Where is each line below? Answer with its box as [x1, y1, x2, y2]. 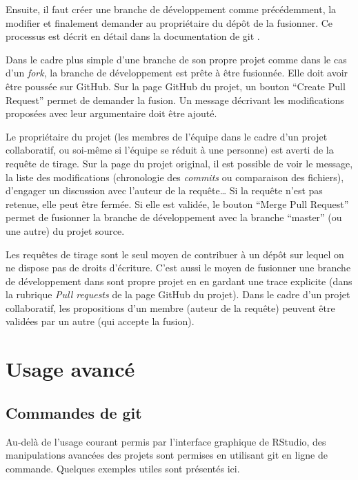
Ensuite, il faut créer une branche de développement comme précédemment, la [6, 2, 337, 16]
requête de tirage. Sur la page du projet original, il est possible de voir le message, [6, 156, 353, 170]
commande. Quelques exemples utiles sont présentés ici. [6, 461, 240, 475]
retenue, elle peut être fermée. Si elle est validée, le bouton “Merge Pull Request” [6, 196, 349, 211]
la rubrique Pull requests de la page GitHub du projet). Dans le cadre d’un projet [6, 287, 350, 302]
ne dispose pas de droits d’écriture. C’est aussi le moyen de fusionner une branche [6, 260, 351, 275]
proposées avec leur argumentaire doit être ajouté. [6, 106, 217, 121]
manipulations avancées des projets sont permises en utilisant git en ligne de [6, 448, 328, 462]
